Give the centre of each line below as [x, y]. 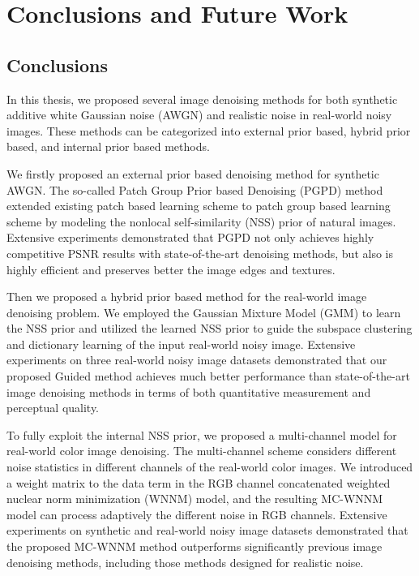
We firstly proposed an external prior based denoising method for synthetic [193, 173]
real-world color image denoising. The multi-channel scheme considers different [202, 451]
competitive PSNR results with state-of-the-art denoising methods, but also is [200, 253]
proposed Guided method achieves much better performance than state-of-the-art [208, 376]
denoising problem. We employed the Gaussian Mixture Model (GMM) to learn [204, 312]
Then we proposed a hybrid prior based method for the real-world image [187, 297]
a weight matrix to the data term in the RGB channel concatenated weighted [199, 482]
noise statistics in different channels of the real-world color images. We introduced [210, 467]
